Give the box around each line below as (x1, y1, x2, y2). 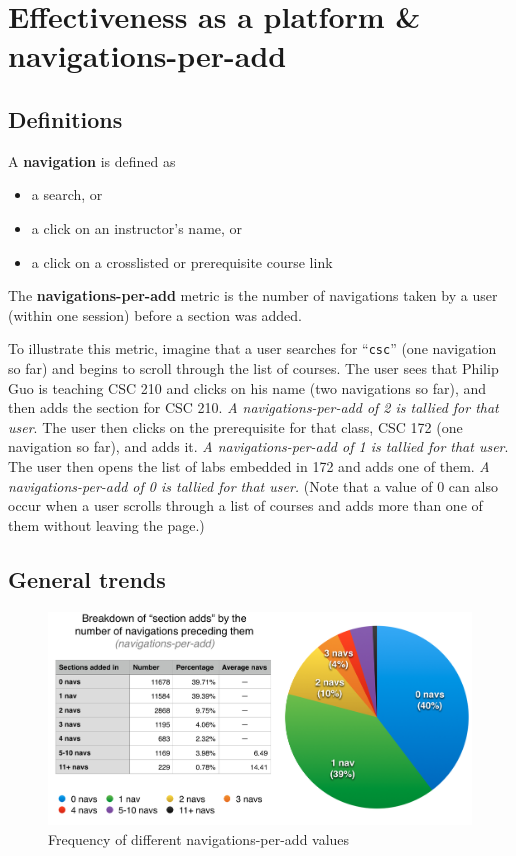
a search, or (31, 184, 103, 205)
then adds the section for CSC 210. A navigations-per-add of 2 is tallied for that (8, 397, 499, 418)
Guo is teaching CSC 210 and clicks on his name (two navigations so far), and (8, 377, 487, 398)
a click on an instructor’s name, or (31, 217, 243, 238)
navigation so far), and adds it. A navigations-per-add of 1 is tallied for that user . (8, 436, 509, 457)
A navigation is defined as (8, 150, 176, 171)
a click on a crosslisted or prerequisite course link (31, 251, 333, 272)
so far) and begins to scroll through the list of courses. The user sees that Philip (8, 357, 499, 378)
